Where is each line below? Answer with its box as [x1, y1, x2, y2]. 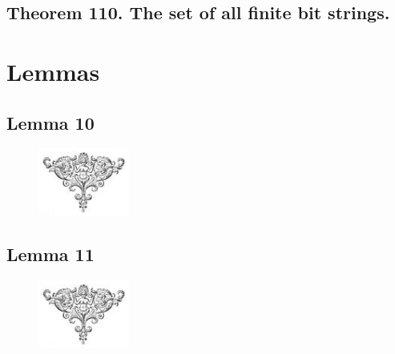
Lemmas [6, 54, 100, 87]
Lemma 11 [6, 242, 95, 267]
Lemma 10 [6, 110, 95, 135]
